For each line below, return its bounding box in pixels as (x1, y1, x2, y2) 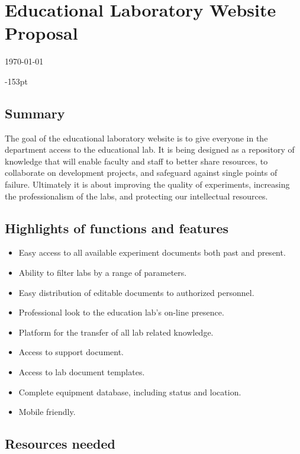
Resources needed (5, 434, 116, 453)
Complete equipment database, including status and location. (18, 385, 241, 398)
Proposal (5, 21, 78, 45)
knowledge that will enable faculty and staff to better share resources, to (5, 154, 268, 167)
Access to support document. (18, 346, 124, 358)
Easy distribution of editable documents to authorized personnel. (18, 286, 254, 298)
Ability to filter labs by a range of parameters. (18, 266, 187, 279)
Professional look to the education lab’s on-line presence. (18, 306, 224, 318)
